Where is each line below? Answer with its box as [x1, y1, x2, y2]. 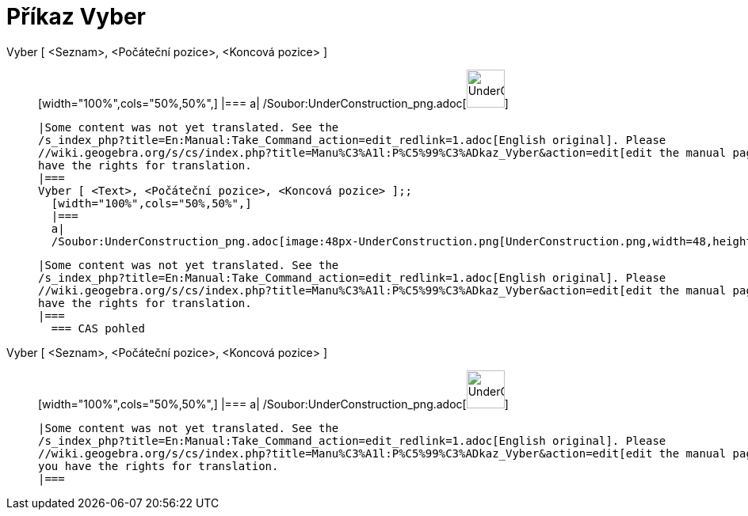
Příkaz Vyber [6, 3, 146, 30]
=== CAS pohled [51, 321, 145, 335]
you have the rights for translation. [38, 459, 279, 472]
